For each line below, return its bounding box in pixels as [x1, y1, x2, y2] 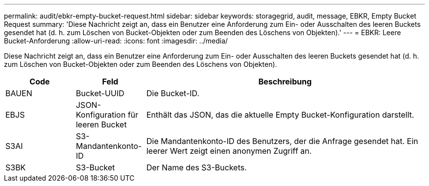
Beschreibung [258, 77, 312, 86]
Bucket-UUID [75, 88, 124, 98]
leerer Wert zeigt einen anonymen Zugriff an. [146, 146, 312, 156]
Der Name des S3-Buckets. [146, 163, 247, 172]
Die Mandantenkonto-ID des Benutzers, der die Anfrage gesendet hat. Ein [146, 136, 418, 146]
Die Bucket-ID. [146, 88, 200, 98]
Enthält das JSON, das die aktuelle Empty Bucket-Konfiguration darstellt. [146, 110, 414, 120]
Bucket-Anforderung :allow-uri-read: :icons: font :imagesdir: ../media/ [4, 37, 228, 45]
